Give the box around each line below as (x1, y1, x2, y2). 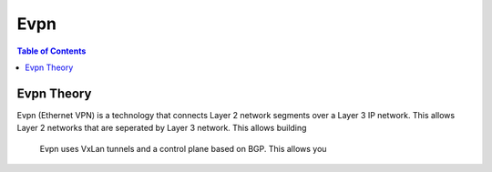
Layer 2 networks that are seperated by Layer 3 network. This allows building (16, 123, 307, 134)
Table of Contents (16, 46, 87, 56)
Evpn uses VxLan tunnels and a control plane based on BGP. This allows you (39, 143, 327, 154)
